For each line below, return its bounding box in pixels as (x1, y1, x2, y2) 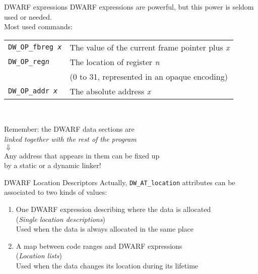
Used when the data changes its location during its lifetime (16, 260, 199, 270)
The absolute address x (70, 85, 151, 97)
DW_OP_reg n (8, 58, 49, 66)
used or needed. (4, 11, 52, 22)
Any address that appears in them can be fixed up (4, 150, 160, 160)
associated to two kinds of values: (4, 187, 107, 197)
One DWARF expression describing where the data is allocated (16, 204, 211, 214)
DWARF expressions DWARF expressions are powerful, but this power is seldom (4, 2, 254, 12)
